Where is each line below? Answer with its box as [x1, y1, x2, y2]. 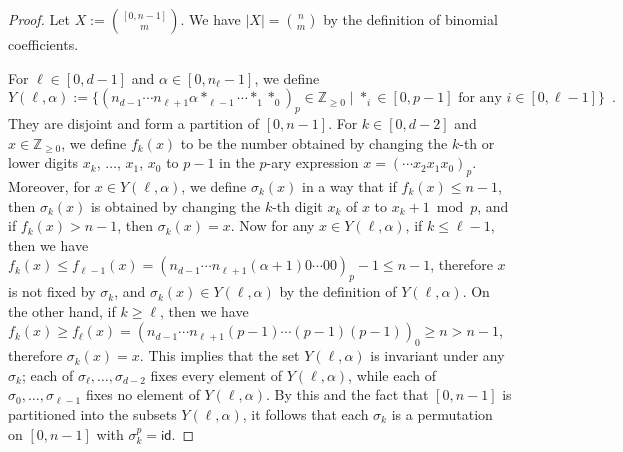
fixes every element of [150, 364, 283, 385]
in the [219, 152, 255, 173]
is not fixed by [8, 281, 96, 302]
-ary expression [266, 152, 359, 173]
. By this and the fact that [265, 384, 429, 405]
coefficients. [8, 34, 79, 54]
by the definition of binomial [323, 9, 498, 29]
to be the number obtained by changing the [180, 132, 448, 153]
